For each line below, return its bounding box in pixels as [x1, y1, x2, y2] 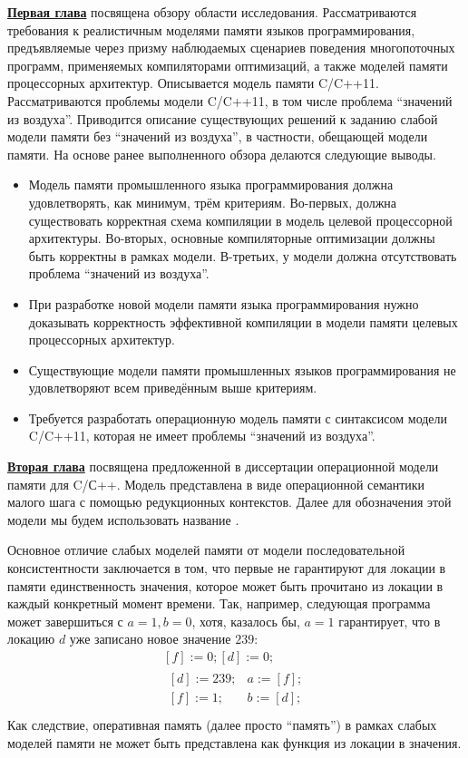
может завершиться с [7, 611, 123, 630]
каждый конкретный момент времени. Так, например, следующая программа [7, 594, 431, 613]
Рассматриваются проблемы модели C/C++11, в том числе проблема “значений [7, 91, 453, 110]
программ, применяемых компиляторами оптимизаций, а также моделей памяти [7, 55, 448, 74]
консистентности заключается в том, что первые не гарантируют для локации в [7, 559, 446, 578]
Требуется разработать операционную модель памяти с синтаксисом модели [28, 408, 448, 427]
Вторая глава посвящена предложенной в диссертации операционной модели [7, 457, 439, 476]
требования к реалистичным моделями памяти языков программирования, [7, 20, 415, 39]
